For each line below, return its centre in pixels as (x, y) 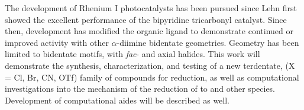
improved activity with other (57, 42)
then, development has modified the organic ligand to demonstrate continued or (149, 31)
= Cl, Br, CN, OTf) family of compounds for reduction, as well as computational (152, 77)
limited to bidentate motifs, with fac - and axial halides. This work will (132, 54)
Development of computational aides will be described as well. (117, 100)
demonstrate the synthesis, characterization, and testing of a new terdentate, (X (150, 65)
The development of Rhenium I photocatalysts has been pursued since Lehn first (151, 8)
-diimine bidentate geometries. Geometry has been (208, 42)
